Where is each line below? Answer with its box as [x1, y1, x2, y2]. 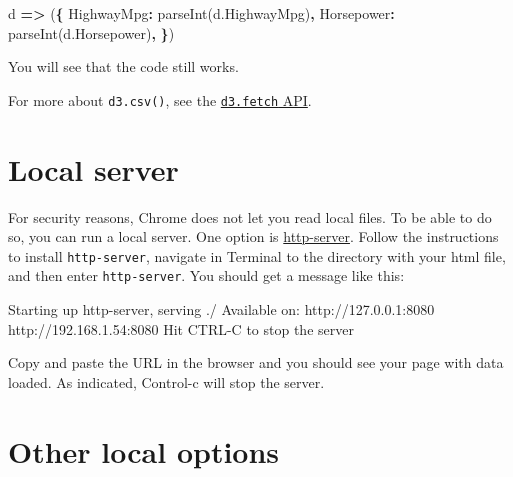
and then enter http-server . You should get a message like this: [8, 265, 405, 286]
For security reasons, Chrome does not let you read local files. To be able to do [8, 206, 492, 227]
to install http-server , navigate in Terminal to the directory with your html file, [8, 245, 506, 266]
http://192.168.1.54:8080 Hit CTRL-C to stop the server [8, 318, 354, 339]
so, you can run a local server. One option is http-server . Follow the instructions [8, 226, 499, 247]
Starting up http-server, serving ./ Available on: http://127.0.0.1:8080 [8, 299, 435, 320]
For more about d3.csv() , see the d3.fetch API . [8, 89, 312, 110]
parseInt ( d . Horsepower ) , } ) [8, 22, 175, 43]
